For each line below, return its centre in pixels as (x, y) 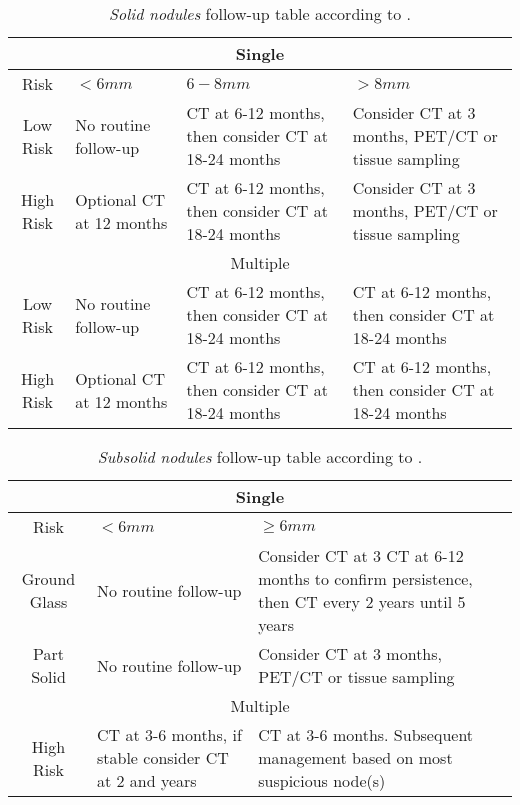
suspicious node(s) (322, 780)
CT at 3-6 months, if (169, 734)
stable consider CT (162, 757)
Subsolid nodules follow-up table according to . (260, 456)
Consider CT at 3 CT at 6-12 (361, 555)
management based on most (355, 757)
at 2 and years (146, 780)
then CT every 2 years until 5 (362, 601)
